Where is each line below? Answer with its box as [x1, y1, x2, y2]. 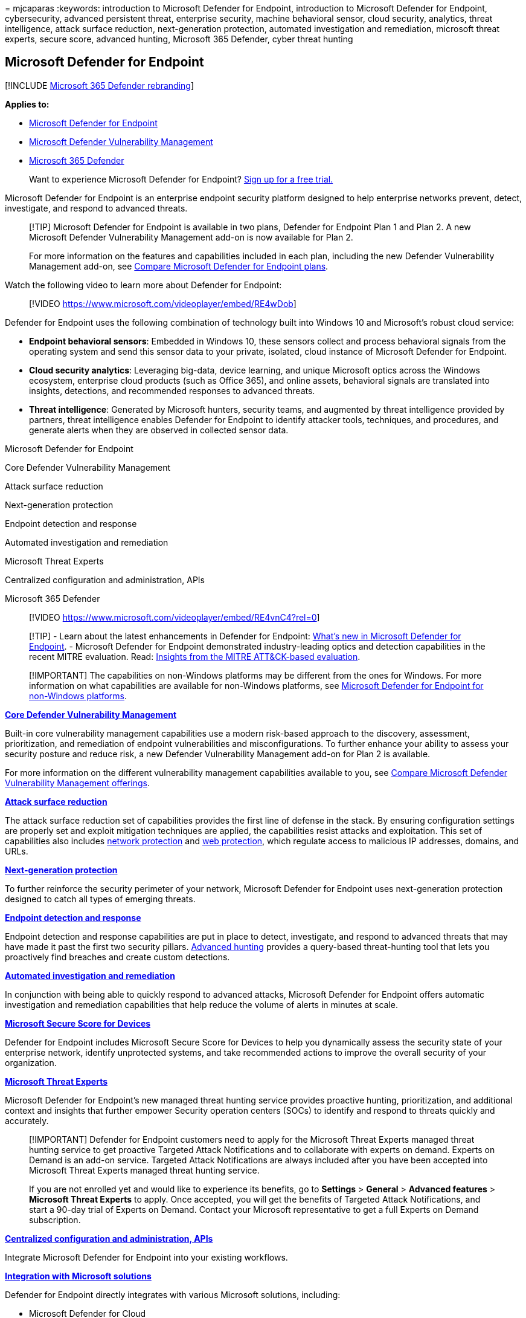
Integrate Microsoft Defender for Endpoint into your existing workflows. [5, 1252, 288, 1262]
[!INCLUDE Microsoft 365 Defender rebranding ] [5, 80, 194, 91]
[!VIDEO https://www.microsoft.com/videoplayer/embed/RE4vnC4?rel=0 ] [29, 612, 320, 622]
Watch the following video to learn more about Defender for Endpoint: [5, 279, 282, 290]
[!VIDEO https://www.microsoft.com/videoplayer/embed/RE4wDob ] [29, 298, 297, 309]
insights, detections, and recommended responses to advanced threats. [29, 385, 315, 396]
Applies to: [5, 99, 50, 109]
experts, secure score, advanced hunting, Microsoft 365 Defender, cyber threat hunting [5, 34, 353, 44]
